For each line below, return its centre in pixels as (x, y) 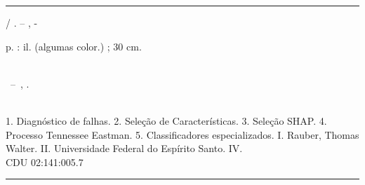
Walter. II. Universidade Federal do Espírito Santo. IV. (124, 148)
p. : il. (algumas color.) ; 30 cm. (74, 46)
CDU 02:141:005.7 (45, 162)
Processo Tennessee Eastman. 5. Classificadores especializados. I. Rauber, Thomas (182, 134)
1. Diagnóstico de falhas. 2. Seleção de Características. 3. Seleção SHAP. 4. (166, 120)
